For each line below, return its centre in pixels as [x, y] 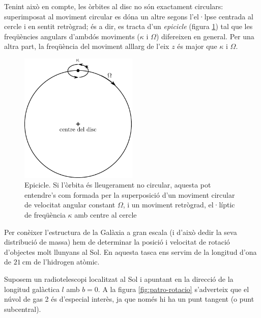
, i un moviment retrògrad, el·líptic [179, 205]
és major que [197, 46]
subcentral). [23, 309]
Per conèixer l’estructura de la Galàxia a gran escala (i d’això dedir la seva [121, 232]
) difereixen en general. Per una [205, 36]
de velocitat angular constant [70, 205]
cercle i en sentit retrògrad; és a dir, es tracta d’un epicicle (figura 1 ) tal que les [128, 26]
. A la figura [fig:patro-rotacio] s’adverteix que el [173, 289]
